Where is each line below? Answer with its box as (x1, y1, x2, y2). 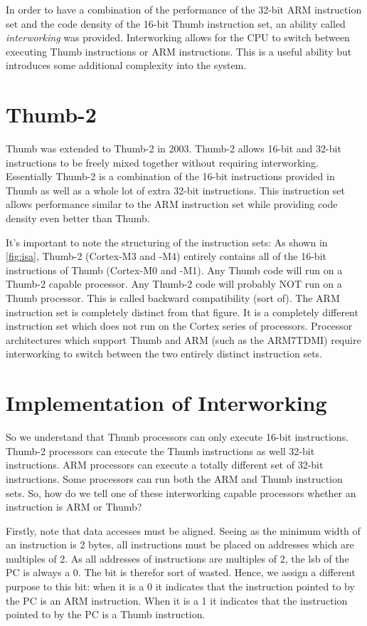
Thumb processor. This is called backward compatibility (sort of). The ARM (6, 291, 340, 306)
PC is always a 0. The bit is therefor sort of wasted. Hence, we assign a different (6, 565, 356, 580)
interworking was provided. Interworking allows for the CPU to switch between (6, 30, 350, 45)
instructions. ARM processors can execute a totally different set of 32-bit (6, 457, 324, 472)
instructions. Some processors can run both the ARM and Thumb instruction (6, 471, 343, 486)
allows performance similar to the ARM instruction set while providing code (6, 197, 338, 212)
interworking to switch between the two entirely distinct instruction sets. (6, 346, 323, 361)
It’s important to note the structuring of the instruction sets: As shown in (6, 234, 328, 249)
